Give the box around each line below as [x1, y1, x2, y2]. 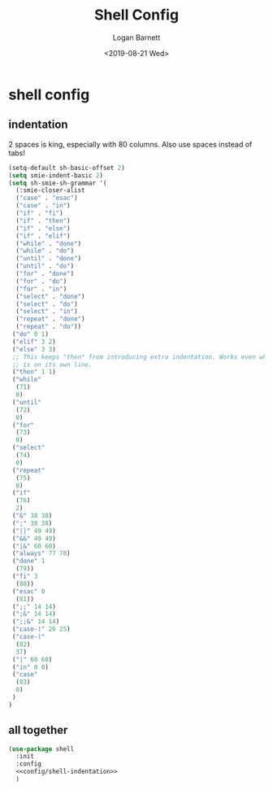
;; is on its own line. [11, 360, 93, 369]
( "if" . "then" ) [15, 216, 71, 225]
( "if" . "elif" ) [15, 232, 71, 240]
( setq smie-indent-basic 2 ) [8, 171, 104, 180]
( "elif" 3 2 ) [11, 338, 57, 346]
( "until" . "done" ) [15, 255, 82, 263]
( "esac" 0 [11, 587, 45, 596]
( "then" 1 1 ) [11, 368, 57, 376]
